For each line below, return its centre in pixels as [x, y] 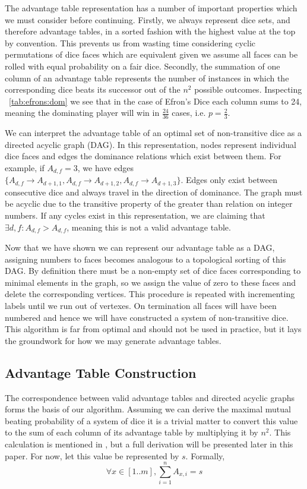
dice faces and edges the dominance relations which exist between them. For [143, 156]
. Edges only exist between [229, 180]
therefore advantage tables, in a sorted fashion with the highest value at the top [150, 31]
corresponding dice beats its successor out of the [93, 89]
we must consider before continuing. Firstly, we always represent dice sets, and [148, 19]
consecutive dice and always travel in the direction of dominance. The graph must [154, 192]
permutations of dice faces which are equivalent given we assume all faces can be [151, 54]
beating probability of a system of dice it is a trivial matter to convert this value [151, 420]
